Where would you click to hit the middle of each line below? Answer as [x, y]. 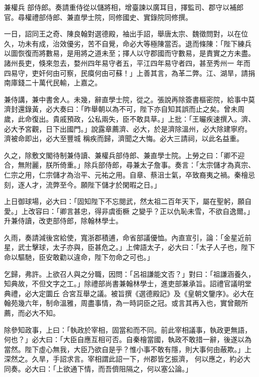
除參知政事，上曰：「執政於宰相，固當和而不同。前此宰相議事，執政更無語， [128, 329]
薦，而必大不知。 [32, 313]
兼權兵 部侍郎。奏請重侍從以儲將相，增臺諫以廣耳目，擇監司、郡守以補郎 [124, 7]
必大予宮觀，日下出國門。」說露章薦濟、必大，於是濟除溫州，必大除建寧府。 [128, 128]
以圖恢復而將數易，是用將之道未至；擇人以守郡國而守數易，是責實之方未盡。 [129, 53]
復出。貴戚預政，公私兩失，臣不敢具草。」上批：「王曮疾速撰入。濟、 [143, 118]
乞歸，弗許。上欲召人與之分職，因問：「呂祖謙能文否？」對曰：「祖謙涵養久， [129, 274]
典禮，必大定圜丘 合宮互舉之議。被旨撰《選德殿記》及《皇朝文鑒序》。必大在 [129, 293]
